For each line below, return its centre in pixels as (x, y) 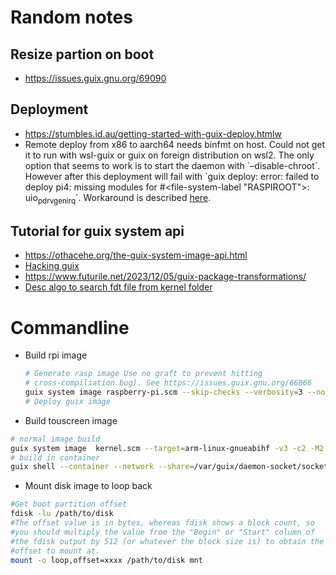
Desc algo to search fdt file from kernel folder (118, 287)
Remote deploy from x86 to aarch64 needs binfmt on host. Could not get (175, 144)
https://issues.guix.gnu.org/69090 (95, 78)
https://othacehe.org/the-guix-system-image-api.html (136, 255)
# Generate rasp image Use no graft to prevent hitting (143, 374)
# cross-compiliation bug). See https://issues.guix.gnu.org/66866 (168, 383)
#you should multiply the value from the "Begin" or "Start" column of (162, 532)
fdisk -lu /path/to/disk (62, 514)
